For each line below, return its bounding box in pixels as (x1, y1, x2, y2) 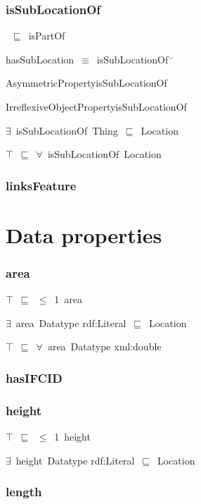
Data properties (6, 220, 162, 249)
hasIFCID (6, 369, 63, 386)
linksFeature (6, 176, 77, 194)
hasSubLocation (6, 51, 74, 66)
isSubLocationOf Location (47, 147, 162, 161)
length (6, 483, 42, 500)
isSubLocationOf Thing (15, 123, 118, 137)
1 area (54, 292, 82, 307)
